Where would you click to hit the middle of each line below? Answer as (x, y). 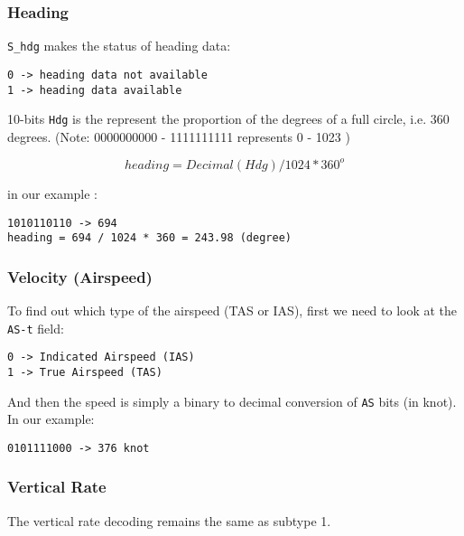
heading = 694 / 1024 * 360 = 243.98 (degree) (149, 238)
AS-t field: (36, 328)
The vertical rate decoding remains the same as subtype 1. (169, 520)
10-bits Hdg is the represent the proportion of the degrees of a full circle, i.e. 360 (228, 119)
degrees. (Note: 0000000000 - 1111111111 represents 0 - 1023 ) (179, 136)
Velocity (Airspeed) (80, 276)
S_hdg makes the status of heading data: (119, 46)
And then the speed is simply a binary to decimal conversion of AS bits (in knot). (232, 401)
